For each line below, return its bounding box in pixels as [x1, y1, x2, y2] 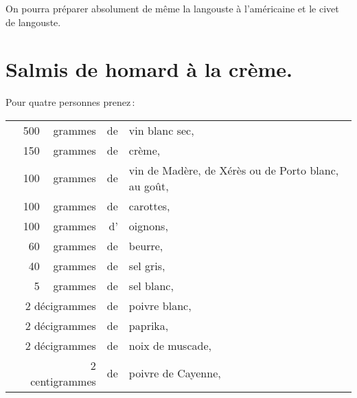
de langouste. [5, 14, 61, 29]
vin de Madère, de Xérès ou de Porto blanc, [128, 162, 339, 178]
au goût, [128, 177, 169, 194]
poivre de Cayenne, [128, 365, 221, 382]
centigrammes [30, 373, 96, 389]
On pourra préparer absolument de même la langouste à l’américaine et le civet [5, 1, 339, 15]
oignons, [128, 217, 168, 234]
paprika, [128, 317, 169, 333]
